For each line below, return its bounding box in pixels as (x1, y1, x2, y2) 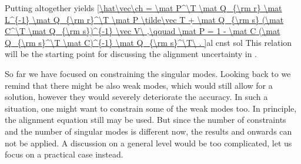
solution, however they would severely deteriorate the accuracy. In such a (5, 91, 268, 103)
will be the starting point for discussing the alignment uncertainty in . (5, 48, 257, 60)
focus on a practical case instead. (5, 148, 123, 160)
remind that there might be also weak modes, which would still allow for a (5, 79, 273, 91)
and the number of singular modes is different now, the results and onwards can (5, 125, 292, 137)
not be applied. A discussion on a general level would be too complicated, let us (5, 136, 292, 149)
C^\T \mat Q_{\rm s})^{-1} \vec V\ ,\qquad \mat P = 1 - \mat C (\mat (5, 25, 280, 37)
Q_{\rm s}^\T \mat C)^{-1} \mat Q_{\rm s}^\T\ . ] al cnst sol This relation (5, 36, 292, 48)
